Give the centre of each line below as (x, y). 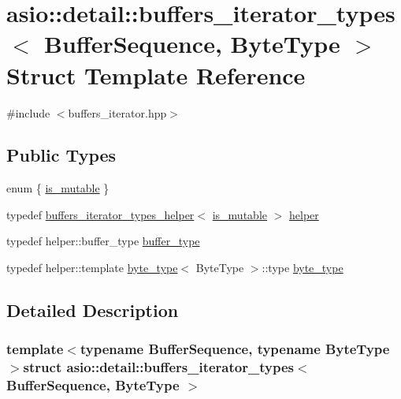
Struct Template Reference (156, 75)
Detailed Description (93, 310)
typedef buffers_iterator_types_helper (100, 214)
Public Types (61, 155)
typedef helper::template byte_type (92, 268)
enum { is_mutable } (58, 188)
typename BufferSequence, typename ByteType (235, 349)
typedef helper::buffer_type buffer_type (103, 241)
